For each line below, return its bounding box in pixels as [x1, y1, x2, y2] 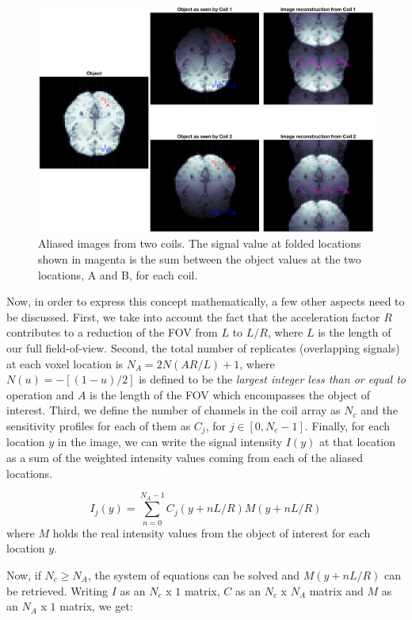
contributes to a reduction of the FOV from [6, 324, 218, 341]
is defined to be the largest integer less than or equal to [139, 371, 406, 387]
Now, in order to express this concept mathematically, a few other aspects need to [6, 293, 405, 310]
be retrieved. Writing [6, 582, 109, 599]
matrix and [309, 582, 364, 599]
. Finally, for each [304, 418, 391, 433]
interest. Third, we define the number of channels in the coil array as [6, 402, 341, 418]
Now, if [6, 566, 41, 583]
